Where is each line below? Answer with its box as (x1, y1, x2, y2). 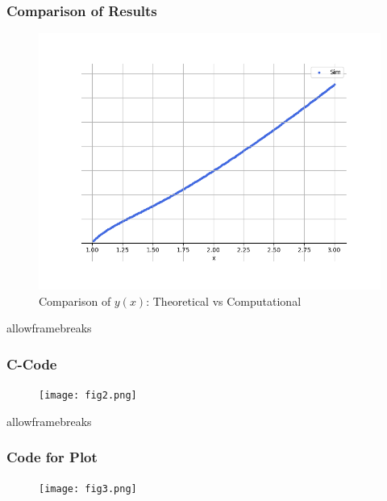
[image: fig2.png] (39, 390, 137, 402)
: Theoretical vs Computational (146, 292, 302, 309)
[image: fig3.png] (39, 482, 137, 495)
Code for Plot (6, 447, 98, 467)
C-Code (6, 353, 57, 374)
